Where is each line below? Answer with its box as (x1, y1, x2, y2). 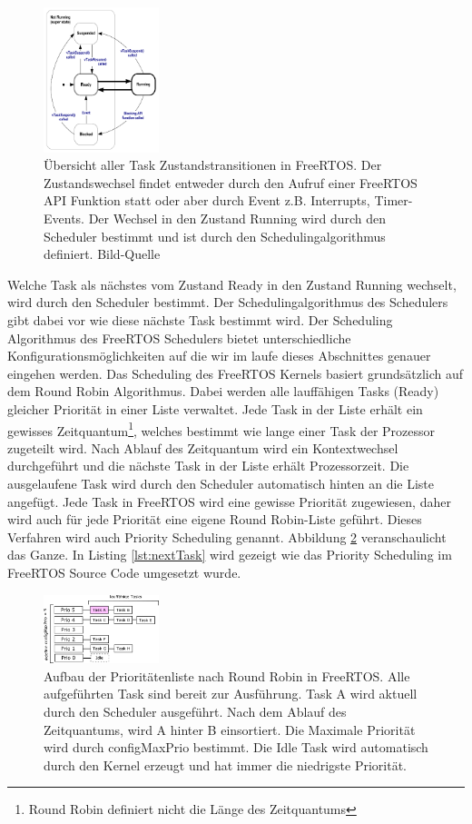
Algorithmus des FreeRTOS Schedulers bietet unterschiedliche (7, 328, 351, 347)
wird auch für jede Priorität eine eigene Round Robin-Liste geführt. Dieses (7, 510, 422, 529)
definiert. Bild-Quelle (44, 244, 161, 263)
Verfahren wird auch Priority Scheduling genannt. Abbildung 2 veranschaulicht (7, 527, 447, 546)
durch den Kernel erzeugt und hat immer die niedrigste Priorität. (44, 755, 407, 774)
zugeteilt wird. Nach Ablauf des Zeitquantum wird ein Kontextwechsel (7, 438, 398, 457)
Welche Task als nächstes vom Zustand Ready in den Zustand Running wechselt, (7, 274, 457, 293)
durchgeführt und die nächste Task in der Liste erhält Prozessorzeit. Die (7, 456, 409, 475)
